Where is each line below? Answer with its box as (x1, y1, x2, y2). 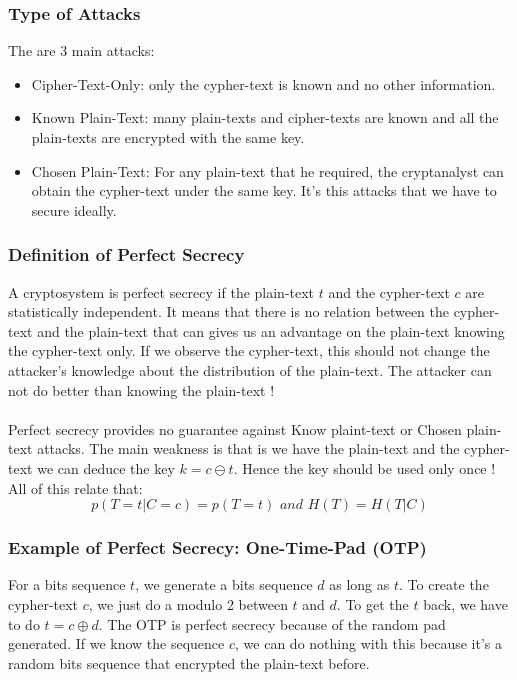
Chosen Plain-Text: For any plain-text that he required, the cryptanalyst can (31, 160, 504, 181)
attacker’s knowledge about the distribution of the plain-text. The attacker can (8, 359, 492, 380)
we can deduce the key (37, 457, 175, 478)
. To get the (336, 593, 409, 614)
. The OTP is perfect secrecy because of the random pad (98, 613, 446, 634)
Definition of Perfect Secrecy (8, 242, 245, 267)
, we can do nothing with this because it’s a (235, 633, 503, 654)
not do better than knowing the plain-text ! (8, 379, 275, 400)
